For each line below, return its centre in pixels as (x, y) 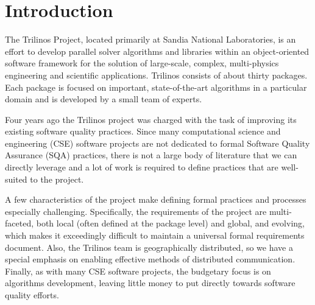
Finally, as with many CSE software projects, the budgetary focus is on (138, 271)
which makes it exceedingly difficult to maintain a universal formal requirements (155, 235)
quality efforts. (32, 295)
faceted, (19, 223)
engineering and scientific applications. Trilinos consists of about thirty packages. (156, 75)
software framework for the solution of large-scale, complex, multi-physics (142, 63)
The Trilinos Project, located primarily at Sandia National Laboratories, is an (150, 39)
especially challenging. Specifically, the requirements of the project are (136, 211)
